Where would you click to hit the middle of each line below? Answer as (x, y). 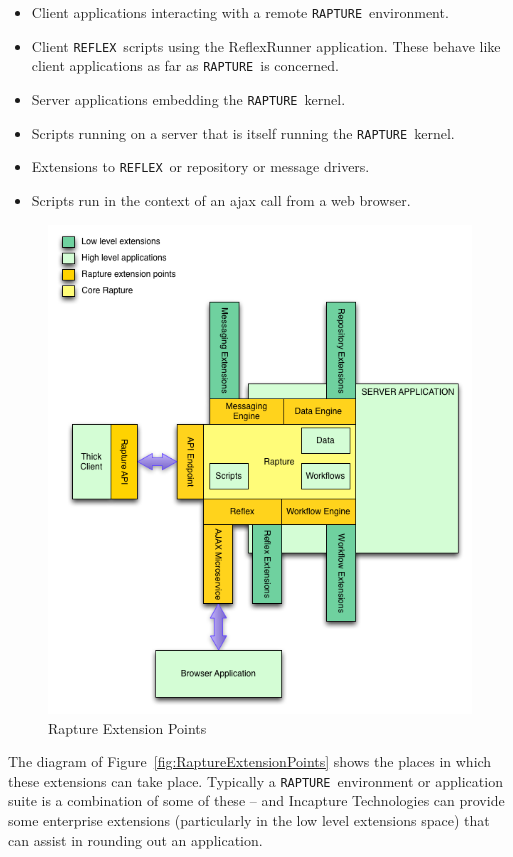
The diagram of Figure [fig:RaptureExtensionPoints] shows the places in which (250, 761)
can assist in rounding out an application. (135, 839)
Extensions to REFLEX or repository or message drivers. (200, 166)
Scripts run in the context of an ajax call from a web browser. (221, 199)
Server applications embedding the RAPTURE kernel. (188, 98)
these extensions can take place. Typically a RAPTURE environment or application (255, 780)
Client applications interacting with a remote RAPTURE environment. (240, 12)
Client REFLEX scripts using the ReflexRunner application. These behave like (266, 45)
